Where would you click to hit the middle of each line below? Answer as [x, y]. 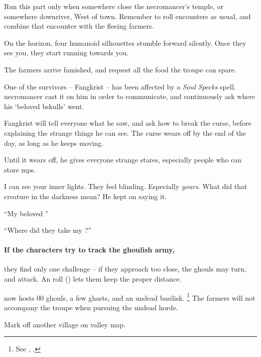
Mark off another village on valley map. [65, 324]
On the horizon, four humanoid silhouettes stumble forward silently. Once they [125, 42]
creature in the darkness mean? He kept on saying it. [86, 196]
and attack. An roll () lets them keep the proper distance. [93, 279]
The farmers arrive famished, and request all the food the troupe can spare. [120, 69]
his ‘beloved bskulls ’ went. [44, 106]
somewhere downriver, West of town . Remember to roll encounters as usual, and [127, 16]
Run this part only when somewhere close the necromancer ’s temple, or [114, 6]
